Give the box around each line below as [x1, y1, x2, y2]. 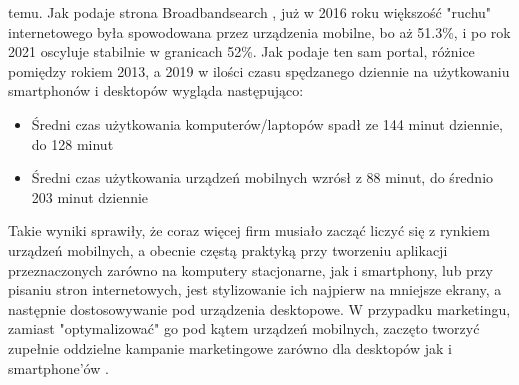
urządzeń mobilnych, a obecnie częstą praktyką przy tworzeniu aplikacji [8, 239, 448, 260]
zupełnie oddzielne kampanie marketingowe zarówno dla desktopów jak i [8, 337, 452, 358]
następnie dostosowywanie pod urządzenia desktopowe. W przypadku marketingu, [8, 298, 511, 319]
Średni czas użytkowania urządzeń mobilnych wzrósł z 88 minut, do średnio [31, 167, 494, 188]
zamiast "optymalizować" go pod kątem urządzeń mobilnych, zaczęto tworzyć [8, 318, 480, 339]
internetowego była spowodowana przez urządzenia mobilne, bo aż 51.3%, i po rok [8, 21, 511, 42]
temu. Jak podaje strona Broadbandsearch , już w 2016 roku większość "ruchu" [8, 2, 492, 22]
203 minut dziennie [31, 186, 149, 207]
